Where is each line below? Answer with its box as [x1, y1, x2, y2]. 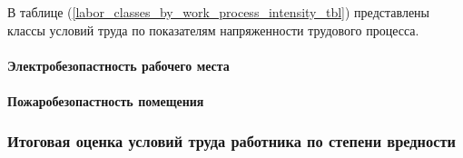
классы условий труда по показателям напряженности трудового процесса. [7, 20, 419, 39]
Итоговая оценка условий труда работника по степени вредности [7, 130, 456, 153]
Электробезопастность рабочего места [7, 55, 230, 74]
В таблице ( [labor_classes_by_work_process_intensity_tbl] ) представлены [7, 3, 430, 21]
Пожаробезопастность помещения [7, 91, 204, 110]
